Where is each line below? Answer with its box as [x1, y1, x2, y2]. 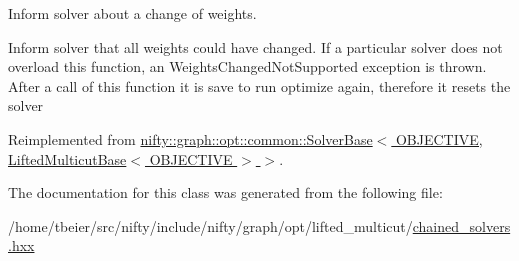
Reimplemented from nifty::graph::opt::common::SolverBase [8, 128, 373, 149]
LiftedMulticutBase [8, 148, 127, 169]
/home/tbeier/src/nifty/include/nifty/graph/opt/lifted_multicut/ [8, 215, 413, 236]
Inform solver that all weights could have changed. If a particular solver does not [8, 36, 503, 57]
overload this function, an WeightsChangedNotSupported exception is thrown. [8, 56, 487, 77]
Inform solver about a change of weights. [8, 3, 257, 23]
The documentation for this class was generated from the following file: [8, 182, 443, 203]
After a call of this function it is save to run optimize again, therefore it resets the [8, 75, 511, 96]
